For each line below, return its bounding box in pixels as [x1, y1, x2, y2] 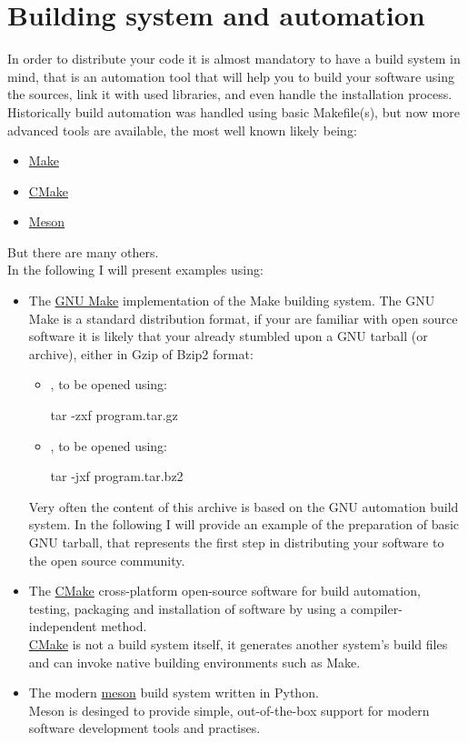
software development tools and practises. [28, 718, 261, 738]
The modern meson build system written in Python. [28, 683, 319, 702]
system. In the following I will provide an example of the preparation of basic [28, 515, 460, 534]
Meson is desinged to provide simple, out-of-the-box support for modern [28, 700, 430, 719]
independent [28, 617, 97, 636]
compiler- [351, 598, 403, 617]
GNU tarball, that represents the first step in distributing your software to [28, 533, 444, 551]
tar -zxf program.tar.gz [50, 406, 178, 425]
